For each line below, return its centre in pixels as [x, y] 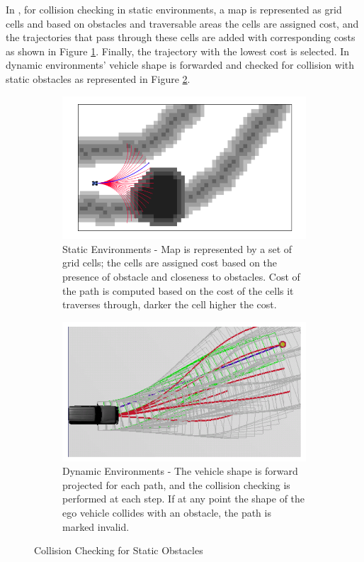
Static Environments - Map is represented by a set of [177, 248]
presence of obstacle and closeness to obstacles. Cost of [181, 276]
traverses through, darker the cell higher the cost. [170, 304]
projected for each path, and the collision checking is [176, 484]
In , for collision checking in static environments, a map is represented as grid [174, 9]
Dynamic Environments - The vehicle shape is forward [180, 471]
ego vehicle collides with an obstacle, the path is [167, 512]
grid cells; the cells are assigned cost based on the [170, 263]
